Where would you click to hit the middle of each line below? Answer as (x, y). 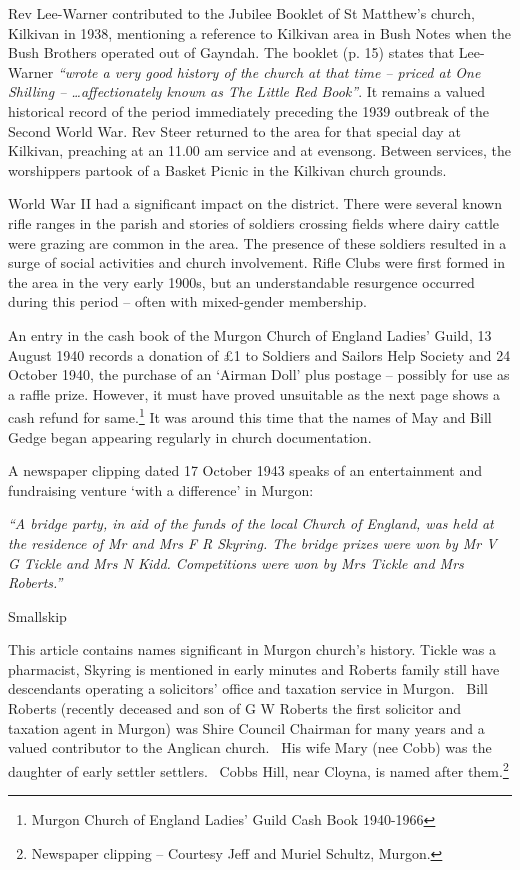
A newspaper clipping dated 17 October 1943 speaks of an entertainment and (245, 470)
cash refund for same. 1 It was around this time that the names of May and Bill (250, 415)
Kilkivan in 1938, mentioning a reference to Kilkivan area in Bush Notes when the (259, 32)
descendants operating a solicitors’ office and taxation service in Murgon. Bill (248, 688)
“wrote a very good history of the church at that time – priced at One (269, 71)
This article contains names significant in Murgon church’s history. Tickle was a (252, 649)
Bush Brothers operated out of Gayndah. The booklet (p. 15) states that (231, 52)
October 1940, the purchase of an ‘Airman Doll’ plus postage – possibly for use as (259, 374)
